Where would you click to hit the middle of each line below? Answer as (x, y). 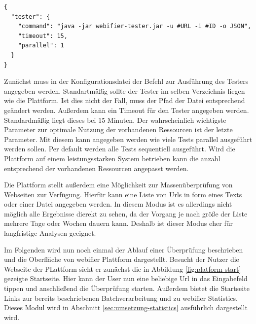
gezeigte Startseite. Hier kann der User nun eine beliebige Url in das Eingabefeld (126, 278)
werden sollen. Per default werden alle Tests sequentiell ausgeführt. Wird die (120, 149)
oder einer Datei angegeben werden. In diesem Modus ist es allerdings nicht (118, 204)
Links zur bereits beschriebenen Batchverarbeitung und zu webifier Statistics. (121, 298)
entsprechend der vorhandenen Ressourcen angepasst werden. (96, 168)
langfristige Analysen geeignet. (50, 233)
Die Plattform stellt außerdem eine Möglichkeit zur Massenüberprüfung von (118, 185)
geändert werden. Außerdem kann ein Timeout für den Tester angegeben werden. (127, 110)
